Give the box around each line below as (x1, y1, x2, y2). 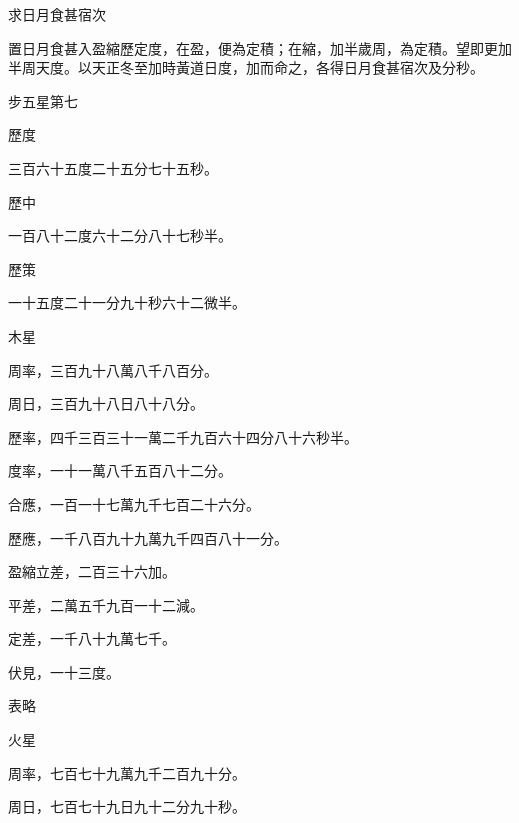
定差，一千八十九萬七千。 (8, 628, 176, 649)
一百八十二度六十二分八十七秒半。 (8, 225, 232, 246)
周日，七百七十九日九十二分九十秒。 (8, 796, 246, 817)
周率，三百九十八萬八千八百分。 (8, 359, 218, 380)
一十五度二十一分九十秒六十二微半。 (8, 292, 246, 313)
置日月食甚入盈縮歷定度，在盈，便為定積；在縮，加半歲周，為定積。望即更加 (8, 37, 512, 58)
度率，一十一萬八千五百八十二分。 (8, 460, 232, 481)
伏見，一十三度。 (8, 661, 120, 682)
